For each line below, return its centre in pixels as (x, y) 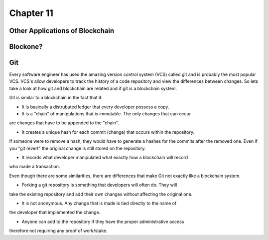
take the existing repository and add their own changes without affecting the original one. (101, 194)
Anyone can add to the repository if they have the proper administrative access (103, 222)
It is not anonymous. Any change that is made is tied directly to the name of (99, 203)
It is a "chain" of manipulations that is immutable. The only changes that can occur (106, 114)
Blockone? (26, 47)
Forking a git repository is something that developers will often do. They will (99, 185)
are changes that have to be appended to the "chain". (64, 123)
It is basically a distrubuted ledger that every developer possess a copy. (95, 107)
